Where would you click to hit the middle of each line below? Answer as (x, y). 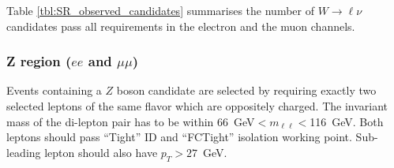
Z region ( (39, 61)
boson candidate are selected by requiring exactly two (246, 90)
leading (24, 152)
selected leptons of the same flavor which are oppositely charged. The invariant (197, 106)
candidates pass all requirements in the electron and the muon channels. (181, 26)
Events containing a (54, 90)
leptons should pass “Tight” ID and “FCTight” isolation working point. (179, 137)
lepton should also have (101, 152)
